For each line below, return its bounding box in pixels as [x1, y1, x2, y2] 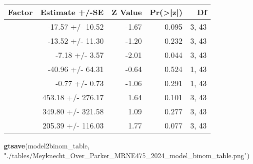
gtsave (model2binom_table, [4, 141, 90, 150]
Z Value [111, 6, 142, 18]
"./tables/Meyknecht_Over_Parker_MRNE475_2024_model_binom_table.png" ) [4, 150, 250, 160]
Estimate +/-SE [40, 6, 104, 18]
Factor [8, 6, 33, 18]
